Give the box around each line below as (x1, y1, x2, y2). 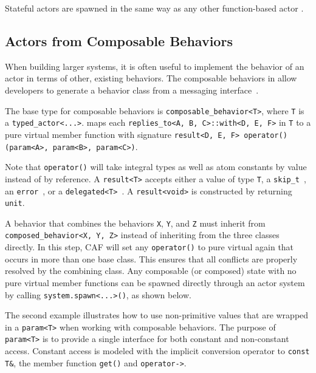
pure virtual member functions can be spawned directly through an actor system (5, 276, 305, 289)
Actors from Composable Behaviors (5, 31, 233, 50)
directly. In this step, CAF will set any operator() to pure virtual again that (5, 241, 294, 253)
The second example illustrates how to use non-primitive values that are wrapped (5, 309, 309, 321)
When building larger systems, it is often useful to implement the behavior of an (5, 60, 304, 72)
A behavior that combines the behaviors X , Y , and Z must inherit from (5, 216, 266, 229)
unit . (5, 196, 25, 209)
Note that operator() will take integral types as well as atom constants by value (5, 160, 307, 173)
